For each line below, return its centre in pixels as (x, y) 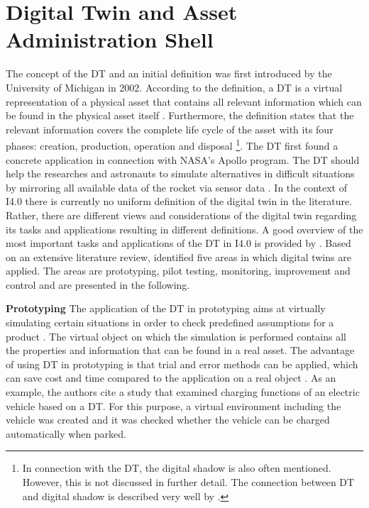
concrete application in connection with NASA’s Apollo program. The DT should (183, 159)
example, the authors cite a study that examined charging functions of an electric (183, 392)
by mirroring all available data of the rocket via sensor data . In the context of (177, 187)
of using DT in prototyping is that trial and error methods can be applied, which (182, 364)
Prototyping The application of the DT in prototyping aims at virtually (166, 308)
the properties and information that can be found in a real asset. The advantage (180, 350)
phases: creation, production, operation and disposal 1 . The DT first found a (172, 144)
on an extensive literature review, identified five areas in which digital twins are (178, 256)
